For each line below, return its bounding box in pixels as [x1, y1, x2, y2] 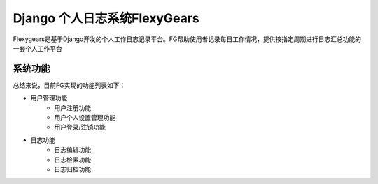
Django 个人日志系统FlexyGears [13, 10, 199, 26]
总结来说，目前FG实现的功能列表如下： [13, 81, 126, 89]
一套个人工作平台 [13, 44, 62, 52]
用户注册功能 [54, 103, 91, 112]
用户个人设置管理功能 [54, 114, 115, 122]
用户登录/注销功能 [54, 123, 106, 132]
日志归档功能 [54, 164, 91, 174]
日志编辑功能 [54, 146, 91, 154]
